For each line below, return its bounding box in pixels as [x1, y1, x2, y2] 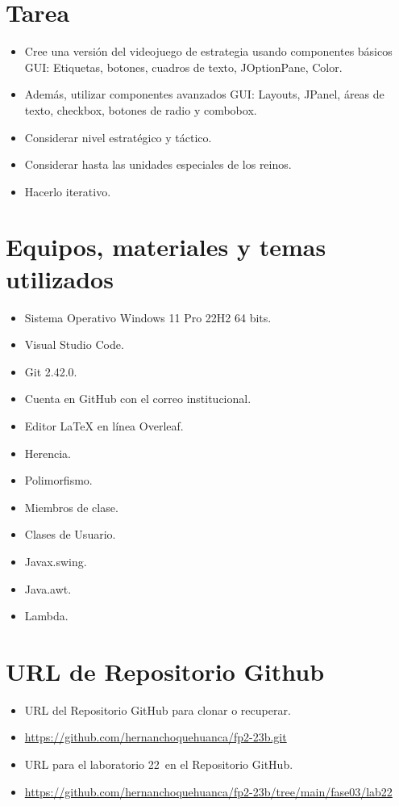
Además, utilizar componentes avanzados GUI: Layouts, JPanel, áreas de [24, 86, 384, 103]
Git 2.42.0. [24, 363, 77, 380]
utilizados [6, 262, 114, 295]
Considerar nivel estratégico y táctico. [24, 128, 212, 145]
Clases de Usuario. [24, 526, 116, 543]
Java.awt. [24, 580, 72, 597]
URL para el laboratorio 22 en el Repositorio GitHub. [24, 756, 293, 773]
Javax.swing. [24, 552, 87, 569]
